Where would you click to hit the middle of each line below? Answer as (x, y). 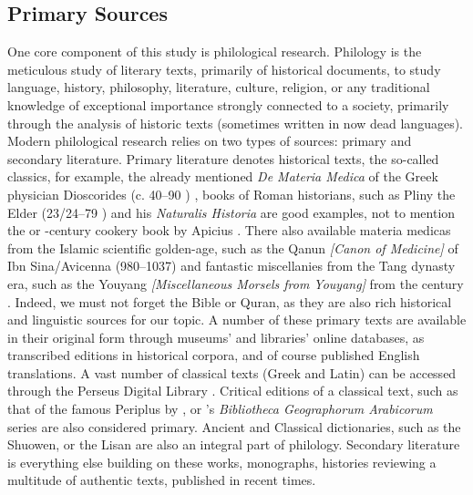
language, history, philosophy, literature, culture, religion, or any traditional (219, 87)
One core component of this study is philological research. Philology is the (215, 52)
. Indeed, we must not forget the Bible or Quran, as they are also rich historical (230, 301)
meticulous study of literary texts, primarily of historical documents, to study (224, 69)
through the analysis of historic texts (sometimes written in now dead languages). (235, 123)
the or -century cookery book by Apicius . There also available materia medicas (229, 230)
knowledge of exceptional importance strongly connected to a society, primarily (228, 104)
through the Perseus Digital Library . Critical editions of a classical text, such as (233, 391)
